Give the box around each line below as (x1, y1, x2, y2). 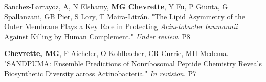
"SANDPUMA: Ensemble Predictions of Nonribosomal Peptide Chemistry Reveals (4, 58, 262, 68)
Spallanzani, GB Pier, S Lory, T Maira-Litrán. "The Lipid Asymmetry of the (4, 11, 245, 21)
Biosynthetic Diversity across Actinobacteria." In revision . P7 (4, 68, 197, 78)
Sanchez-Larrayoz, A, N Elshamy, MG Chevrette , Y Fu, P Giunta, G (4, 1, 228, 11)
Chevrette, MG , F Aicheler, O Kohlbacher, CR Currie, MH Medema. (4, 48, 229, 59)
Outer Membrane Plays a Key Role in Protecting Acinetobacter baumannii (4, 21, 238, 32)
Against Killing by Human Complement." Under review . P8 (4, 31, 190, 41)
